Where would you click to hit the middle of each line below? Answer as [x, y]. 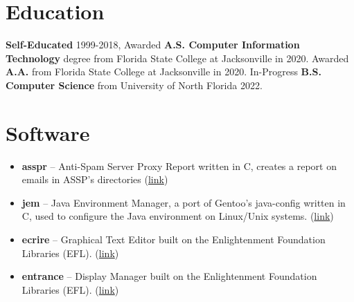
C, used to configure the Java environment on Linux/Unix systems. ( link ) [178, 216]
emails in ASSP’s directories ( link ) [95, 179]
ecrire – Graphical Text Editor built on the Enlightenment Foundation [174, 239]
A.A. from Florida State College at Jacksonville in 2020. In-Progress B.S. [163, 72]
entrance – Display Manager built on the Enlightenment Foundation [169, 276]
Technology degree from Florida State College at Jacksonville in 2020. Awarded [177, 58]
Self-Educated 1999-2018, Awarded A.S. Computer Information [153, 45]
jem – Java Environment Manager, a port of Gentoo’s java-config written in [184, 202]
